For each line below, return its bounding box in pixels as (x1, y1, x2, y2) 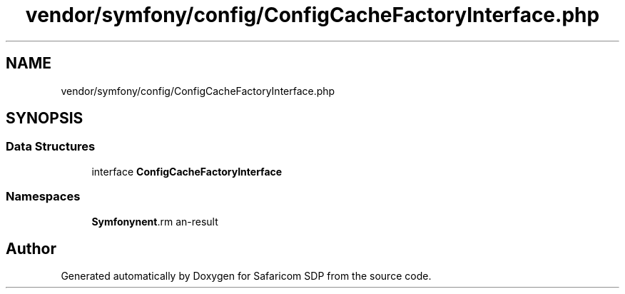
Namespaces (6, 189, 81, 204)
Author (6, 239, 56, 258)
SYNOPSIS (6, 109, 83, 128)
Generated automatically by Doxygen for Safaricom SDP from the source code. (61, 270, 432, 283)
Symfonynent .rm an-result (91, 215, 218, 228)
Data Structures (6, 139, 96, 154)
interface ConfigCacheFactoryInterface (91, 165, 283, 178)
